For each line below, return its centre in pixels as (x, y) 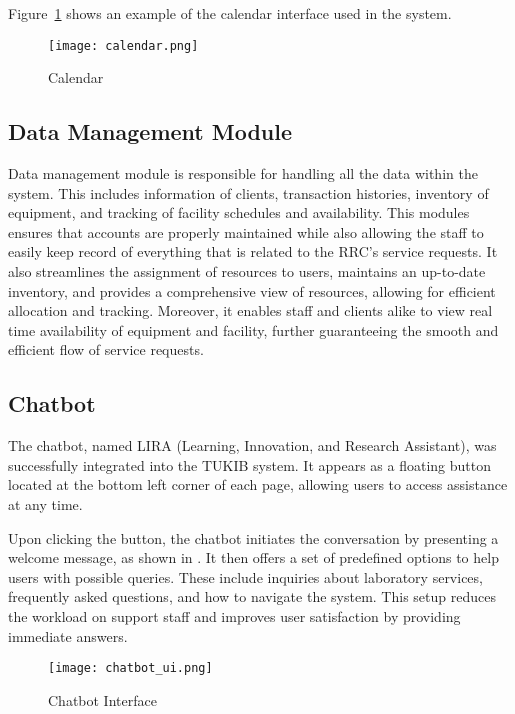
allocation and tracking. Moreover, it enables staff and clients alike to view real (250, 310)
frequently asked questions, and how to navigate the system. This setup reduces (252, 596)
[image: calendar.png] (123, 45)
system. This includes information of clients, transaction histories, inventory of (248, 192)
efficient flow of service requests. (106, 349)
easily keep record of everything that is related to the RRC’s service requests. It (253, 251)
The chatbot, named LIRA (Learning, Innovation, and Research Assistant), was (252, 445)
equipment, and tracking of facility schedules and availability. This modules (239, 212)
